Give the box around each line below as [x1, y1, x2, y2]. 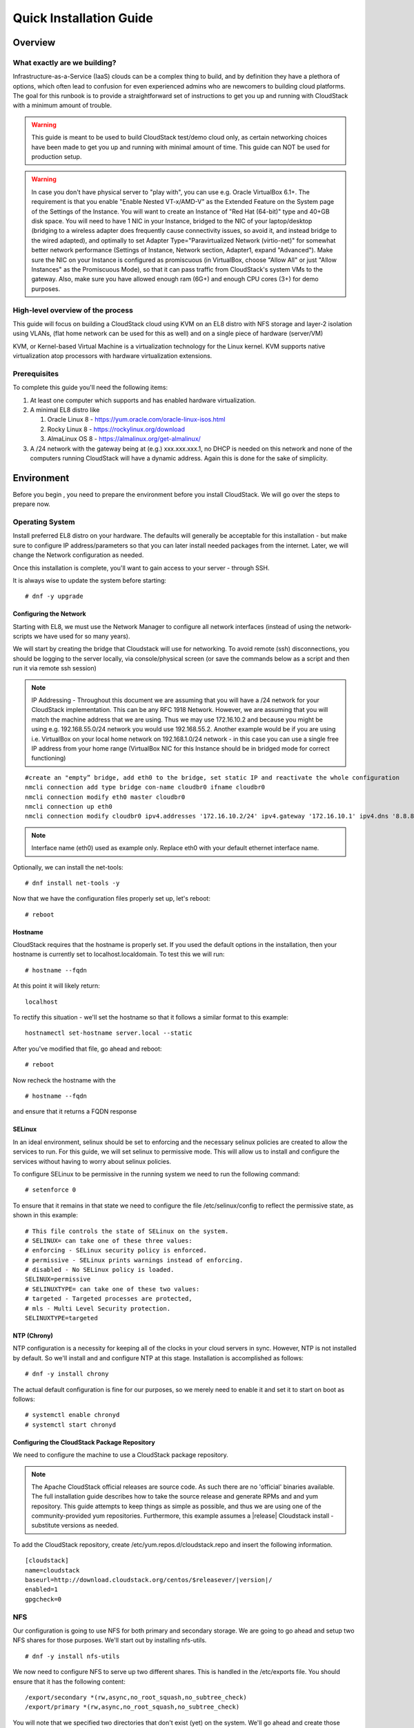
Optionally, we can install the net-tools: [12, 863, 124, 871]
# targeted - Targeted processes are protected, [25, 1295, 193, 1303]
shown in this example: [12, 1211, 79, 1219]
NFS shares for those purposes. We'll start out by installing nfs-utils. [12, 1636, 207, 1644]
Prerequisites [12, 368, 59, 378]
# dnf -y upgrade [25, 592, 83, 601]
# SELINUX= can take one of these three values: [25, 1237, 193, 1244]
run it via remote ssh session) [12, 664, 97, 673]
